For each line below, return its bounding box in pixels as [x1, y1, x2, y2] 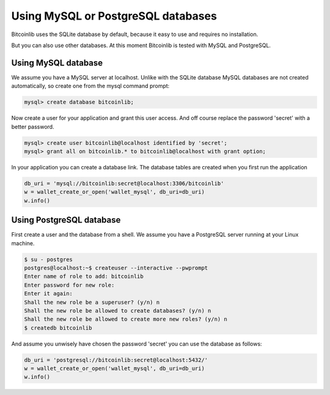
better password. [11, 123, 54, 130]
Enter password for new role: [24, 281, 115, 289]
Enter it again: [24, 290, 73, 297]
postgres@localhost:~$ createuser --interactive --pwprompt [24, 264, 208, 271]
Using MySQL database [11, 57, 103, 68]
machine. [11, 239, 35, 247]
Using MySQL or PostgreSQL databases [11, 9, 217, 23]
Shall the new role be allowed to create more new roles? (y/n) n [24, 316, 227, 323]
